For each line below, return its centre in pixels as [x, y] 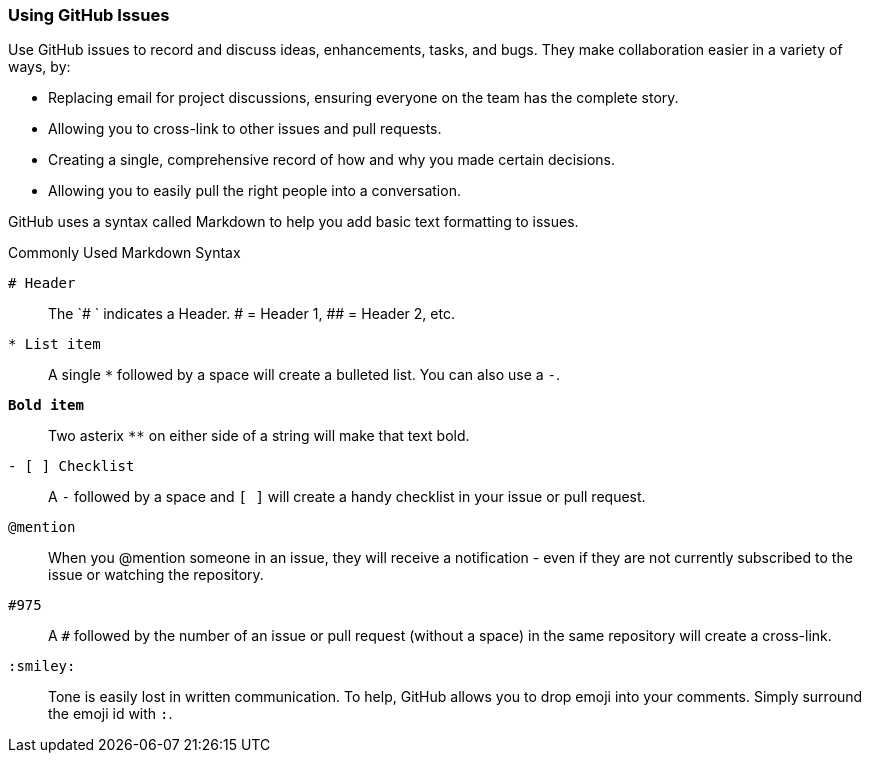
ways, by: [39, 67]
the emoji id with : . [110, 714]
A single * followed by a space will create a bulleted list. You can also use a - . [304, 375]
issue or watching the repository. [156, 575]
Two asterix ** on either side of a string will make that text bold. [259, 436]
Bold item [46, 405]
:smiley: [42, 666]
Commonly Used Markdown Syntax [124, 253]
